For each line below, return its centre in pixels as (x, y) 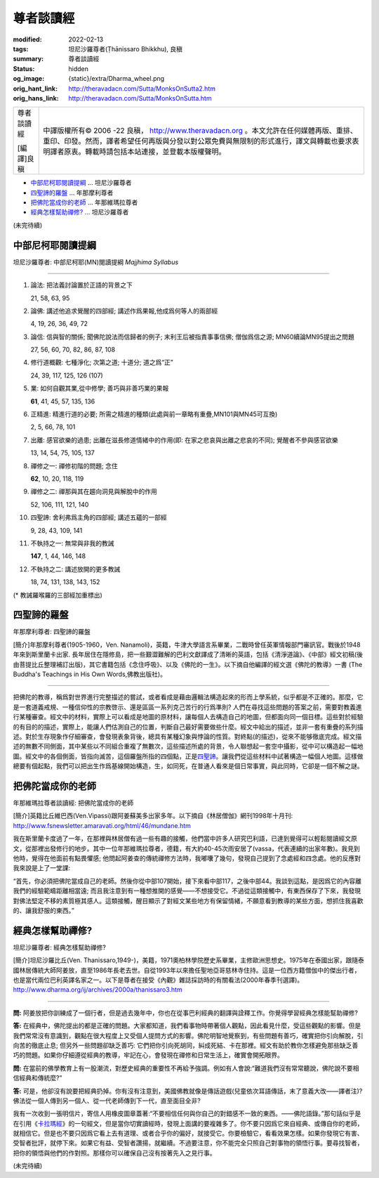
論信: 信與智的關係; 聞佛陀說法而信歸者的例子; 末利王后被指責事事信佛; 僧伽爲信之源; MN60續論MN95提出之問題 (192, 337)
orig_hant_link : (35, 89)
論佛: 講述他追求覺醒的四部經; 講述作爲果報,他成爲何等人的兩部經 (124, 311)
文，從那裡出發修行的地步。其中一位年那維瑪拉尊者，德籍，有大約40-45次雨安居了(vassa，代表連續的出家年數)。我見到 (187, 848)
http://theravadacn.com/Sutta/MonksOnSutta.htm (140, 98)
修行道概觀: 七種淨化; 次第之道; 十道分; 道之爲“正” (102, 363)
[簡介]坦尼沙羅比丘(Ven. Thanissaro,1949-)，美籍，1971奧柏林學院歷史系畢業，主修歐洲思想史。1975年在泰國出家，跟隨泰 (188, 960)
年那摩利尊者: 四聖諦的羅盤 (52, 632)
